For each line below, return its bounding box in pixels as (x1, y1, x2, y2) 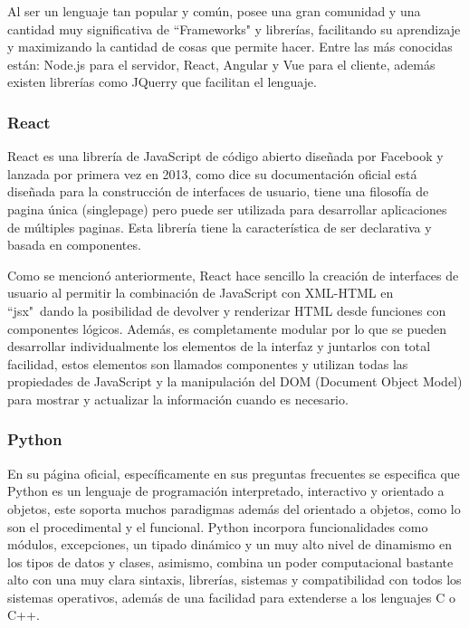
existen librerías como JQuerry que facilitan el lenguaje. (7, 72, 317, 91)
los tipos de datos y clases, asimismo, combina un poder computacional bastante (7, 552, 454, 571)
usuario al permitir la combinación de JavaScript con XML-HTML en (7, 283, 394, 302)
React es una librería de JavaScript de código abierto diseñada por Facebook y (7, 147, 444, 166)
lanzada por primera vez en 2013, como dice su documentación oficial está (7, 164, 417, 183)
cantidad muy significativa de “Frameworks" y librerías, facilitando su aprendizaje (7, 19, 461, 38)
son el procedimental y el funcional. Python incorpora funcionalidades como (7, 517, 428, 536)
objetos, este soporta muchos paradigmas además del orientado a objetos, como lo (7, 499, 461, 518)
